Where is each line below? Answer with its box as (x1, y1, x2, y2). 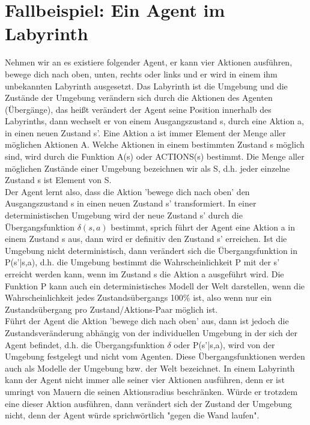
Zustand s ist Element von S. (5, 173, 112, 186)
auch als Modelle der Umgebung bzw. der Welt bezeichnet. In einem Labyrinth (5, 361, 295, 374)
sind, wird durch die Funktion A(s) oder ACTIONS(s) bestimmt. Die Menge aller (5, 150, 305, 163)
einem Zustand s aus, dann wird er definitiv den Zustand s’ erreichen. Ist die (5, 232, 287, 245)
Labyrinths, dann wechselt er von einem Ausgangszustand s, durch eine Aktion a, (5, 115, 304, 127)
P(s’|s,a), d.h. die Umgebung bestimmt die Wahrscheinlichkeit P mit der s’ (5, 256, 280, 268)
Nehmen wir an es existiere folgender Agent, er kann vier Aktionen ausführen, (5, 56, 293, 68)
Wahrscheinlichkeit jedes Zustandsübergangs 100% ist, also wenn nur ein (5, 291, 272, 304)
